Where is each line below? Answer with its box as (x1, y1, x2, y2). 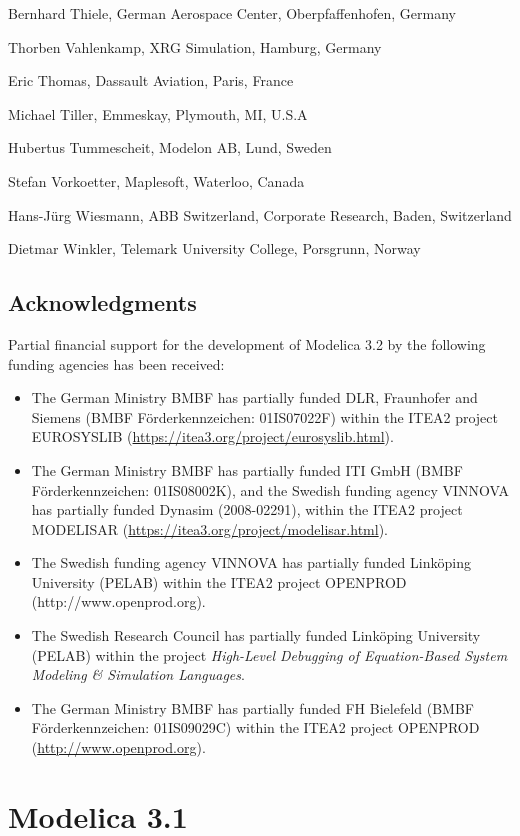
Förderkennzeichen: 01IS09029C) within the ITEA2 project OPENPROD (31, 717, 480, 738)
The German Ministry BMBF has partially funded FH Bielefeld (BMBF (31, 697, 474, 718)
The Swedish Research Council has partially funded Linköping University (31, 625, 481, 646)
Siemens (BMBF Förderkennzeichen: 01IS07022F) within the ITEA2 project (31, 406, 498, 427)
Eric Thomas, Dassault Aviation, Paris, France (8, 70, 294, 91)
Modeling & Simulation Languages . (31, 664, 245, 685)
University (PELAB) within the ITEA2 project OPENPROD (31, 571, 407, 592)
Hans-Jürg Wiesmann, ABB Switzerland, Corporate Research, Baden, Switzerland (8, 204, 512, 225)
